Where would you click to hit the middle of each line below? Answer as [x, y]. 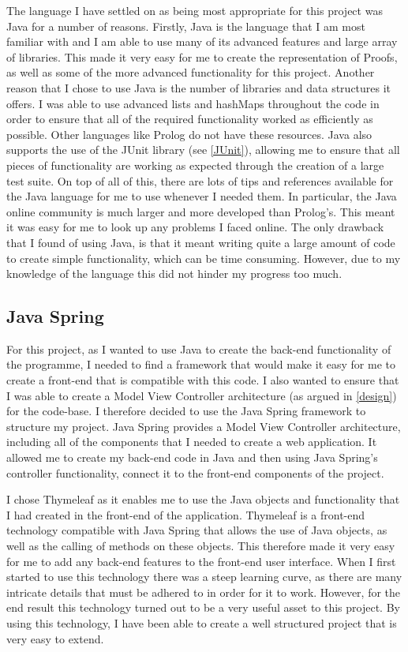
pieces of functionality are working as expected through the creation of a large [195, 165]
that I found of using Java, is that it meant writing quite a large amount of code [201, 242]
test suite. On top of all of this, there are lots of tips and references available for [200, 180]
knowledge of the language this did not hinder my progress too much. [174, 274]
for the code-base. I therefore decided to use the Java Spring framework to [186, 411]
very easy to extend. [55, 638]
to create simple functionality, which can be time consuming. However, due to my [204, 258]
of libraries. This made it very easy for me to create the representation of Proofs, [202, 56]
